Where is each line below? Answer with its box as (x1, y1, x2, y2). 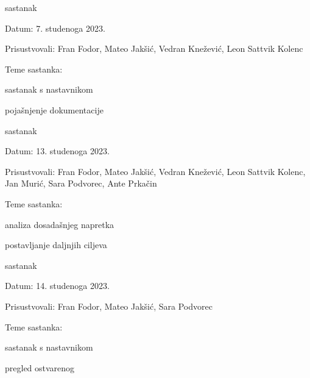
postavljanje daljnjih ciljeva (5, 238, 107, 251)
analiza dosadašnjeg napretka (5, 218, 114, 230)
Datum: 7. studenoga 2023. (5, 21, 105, 34)
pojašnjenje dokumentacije (5, 103, 104, 116)
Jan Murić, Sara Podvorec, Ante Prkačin (5, 177, 157, 190)
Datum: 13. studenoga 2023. (5, 144, 110, 157)
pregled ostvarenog (5, 361, 75, 374)
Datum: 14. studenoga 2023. (5, 279, 110, 292)
